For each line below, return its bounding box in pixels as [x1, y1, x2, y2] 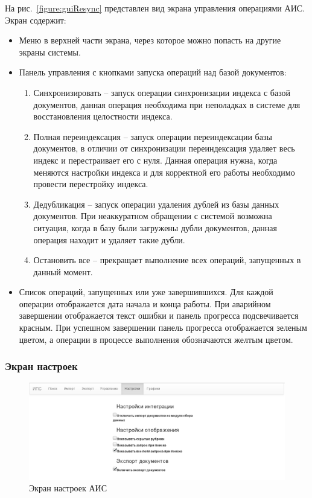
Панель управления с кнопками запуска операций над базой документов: [19, 66, 287, 78]
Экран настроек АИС [29, 482, 107, 494]
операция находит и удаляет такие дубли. [33, 233, 185, 246]
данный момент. [33, 265, 93, 278]
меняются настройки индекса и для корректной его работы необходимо [33, 165, 295, 178]
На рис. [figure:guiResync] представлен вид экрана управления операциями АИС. [5, 2, 305, 14]
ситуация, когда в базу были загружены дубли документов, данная [33, 221, 277, 234]
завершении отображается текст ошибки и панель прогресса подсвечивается [19, 309, 299, 322]
